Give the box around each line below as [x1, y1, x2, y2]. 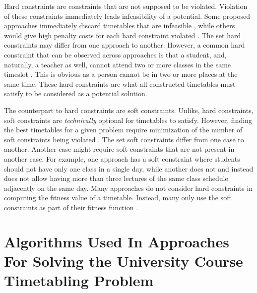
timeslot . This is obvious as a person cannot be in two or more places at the [4, 69, 238, 79]
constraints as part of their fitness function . [4, 202, 138, 212]
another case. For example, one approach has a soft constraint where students [4, 153, 240, 164]
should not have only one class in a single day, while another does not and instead [4, 163, 254, 174]
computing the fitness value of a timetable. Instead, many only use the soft [4, 192, 232, 203]
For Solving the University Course [4, 250, 243, 271]
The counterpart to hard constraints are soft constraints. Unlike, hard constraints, [4, 105, 254, 115]
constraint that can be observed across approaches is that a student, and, [4, 49, 227, 59]
